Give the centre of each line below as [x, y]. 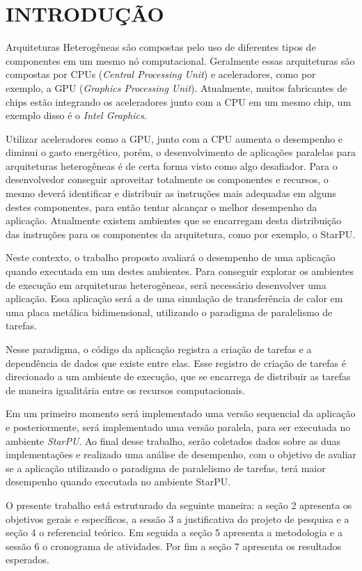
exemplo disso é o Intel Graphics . [76, 115]
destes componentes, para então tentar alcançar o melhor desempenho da [162, 206]
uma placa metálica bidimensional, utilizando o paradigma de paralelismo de [169, 312]
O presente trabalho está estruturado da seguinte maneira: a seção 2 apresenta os [179, 504]
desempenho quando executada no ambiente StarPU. [118, 482]
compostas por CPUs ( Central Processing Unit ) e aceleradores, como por [161, 74]
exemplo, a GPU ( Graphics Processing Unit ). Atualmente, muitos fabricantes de [176, 87]
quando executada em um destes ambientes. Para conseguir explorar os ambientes [180, 271]
